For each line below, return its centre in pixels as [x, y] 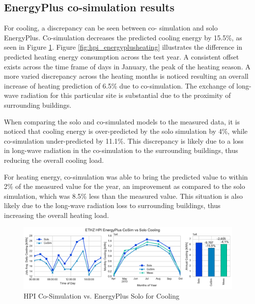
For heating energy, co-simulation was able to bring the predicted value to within [126, 176]
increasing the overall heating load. [57, 215]
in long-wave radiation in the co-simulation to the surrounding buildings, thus [121, 150]
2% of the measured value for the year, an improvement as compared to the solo [125, 186]
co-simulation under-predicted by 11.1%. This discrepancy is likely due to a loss [124, 140]
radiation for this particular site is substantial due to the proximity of [126, 95]
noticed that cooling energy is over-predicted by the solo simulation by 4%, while [126, 131]
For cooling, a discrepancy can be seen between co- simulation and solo [111, 28]
